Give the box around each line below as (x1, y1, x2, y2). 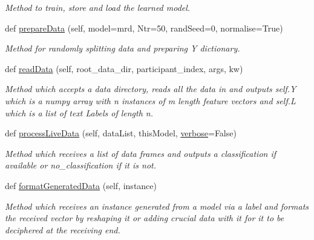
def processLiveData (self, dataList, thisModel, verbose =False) (5, 127, 237, 139)
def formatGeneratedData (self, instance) (5, 179, 157, 192)
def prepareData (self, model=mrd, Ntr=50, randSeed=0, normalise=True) (5, 21, 283, 34)
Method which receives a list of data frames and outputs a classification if (5, 147, 276, 159)
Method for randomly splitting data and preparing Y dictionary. (5, 42, 240, 55)
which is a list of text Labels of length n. (5, 106, 154, 119)
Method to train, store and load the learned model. (5, 1, 191, 13)
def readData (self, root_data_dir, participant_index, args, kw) (5, 62, 243, 75)
